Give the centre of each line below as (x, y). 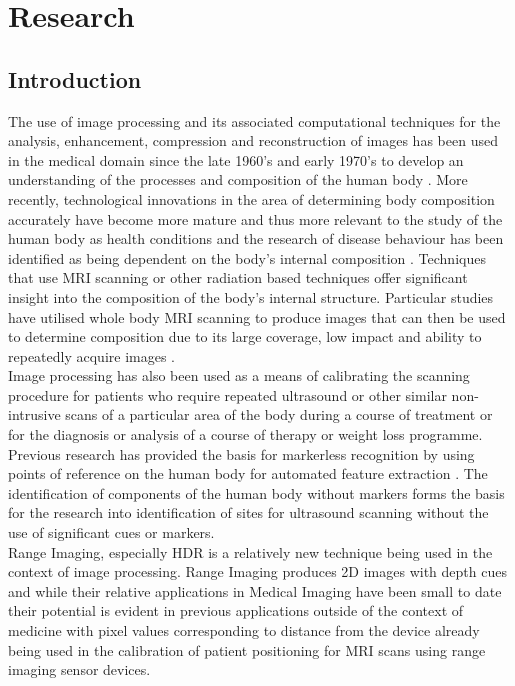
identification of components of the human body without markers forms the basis (256, 492)
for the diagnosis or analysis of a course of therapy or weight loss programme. (245, 434)
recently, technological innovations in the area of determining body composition (251, 198)
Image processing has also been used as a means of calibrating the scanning (239, 375)
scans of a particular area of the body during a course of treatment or (279, 414)
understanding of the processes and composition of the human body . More (238, 179)
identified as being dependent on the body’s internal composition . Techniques (247, 257)
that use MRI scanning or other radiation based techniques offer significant (238, 277)
